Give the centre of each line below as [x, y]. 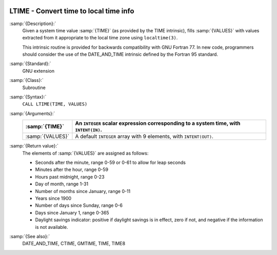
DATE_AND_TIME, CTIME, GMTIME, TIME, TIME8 [74, 244]
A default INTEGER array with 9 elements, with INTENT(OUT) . [144, 137]
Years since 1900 [53, 198]
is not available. [52, 227]
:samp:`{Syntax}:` [28, 97]
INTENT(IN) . [89, 130]
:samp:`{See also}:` [30, 236]
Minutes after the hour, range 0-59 [72, 169]
